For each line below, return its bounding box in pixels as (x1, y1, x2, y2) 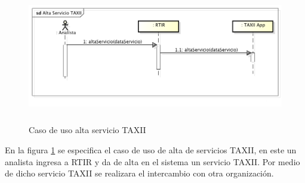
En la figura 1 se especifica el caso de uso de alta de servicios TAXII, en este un (5, 144, 297, 156)
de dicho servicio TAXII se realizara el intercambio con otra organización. (5, 167, 274, 179)
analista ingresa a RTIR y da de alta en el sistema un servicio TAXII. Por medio (5, 155, 300, 168)
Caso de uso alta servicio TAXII (29, 124, 146, 136)
